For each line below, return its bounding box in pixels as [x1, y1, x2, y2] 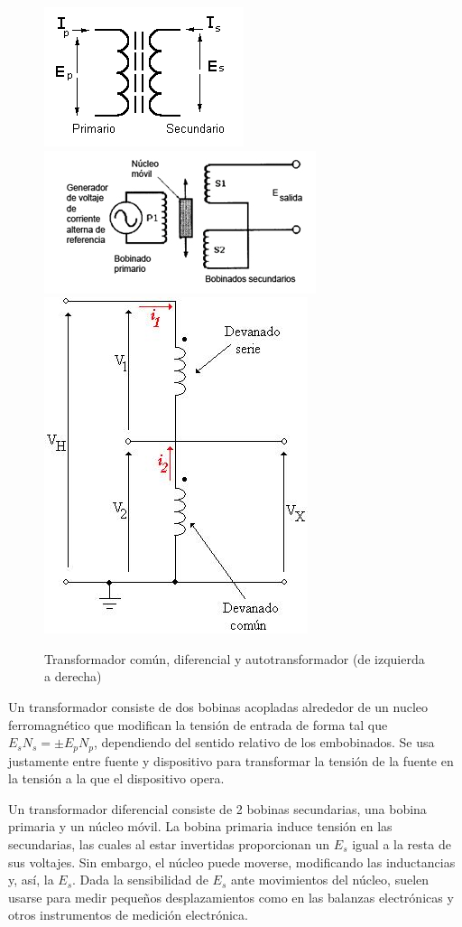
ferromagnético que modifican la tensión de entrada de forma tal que [8, 715, 388, 734]
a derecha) [44, 667, 102, 686]
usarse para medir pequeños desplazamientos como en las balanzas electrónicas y [8, 887, 454, 906]
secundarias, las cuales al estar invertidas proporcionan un [8, 834, 330, 853]
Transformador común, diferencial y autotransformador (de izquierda [44, 649, 425, 668]
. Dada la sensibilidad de [72, 870, 208, 889]
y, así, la [8, 870, 54, 889]
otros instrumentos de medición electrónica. [8, 905, 248, 924]
